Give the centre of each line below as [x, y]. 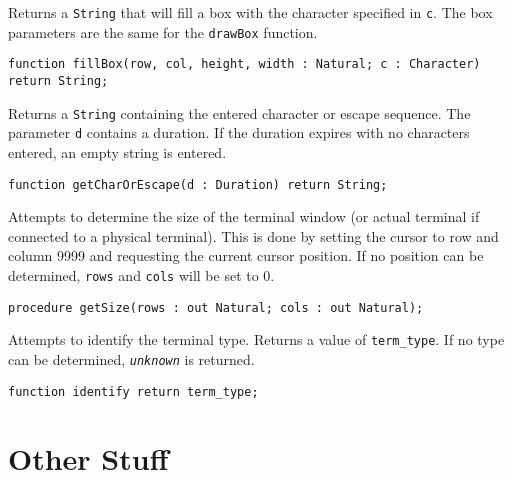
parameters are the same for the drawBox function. [163, 31]
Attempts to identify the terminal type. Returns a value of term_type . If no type [256, 339]
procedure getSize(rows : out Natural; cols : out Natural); [216, 307]
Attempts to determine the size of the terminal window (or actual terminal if [244, 216]
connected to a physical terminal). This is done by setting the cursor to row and [253, 235]
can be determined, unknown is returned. [131, 358]
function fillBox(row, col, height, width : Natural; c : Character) [244, 64]
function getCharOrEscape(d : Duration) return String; [198, 184]
